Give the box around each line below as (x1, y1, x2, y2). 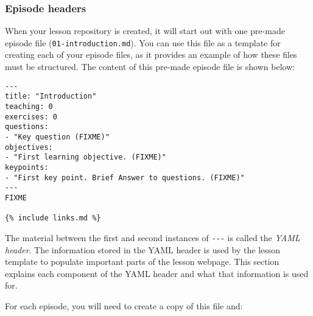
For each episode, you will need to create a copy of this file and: (5, 299, 243, 312)
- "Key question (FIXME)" (5, 132, 110, 141)
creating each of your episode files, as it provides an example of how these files (5, 48, 297, 61)
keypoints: (5, 163, 49, 172)
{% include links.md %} (5, 214, 101, 223)
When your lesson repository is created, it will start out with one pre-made (5, 24, 285, 37)
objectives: (5, 142, 53, 152)
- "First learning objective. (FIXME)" (5, 153, 166, 162)
